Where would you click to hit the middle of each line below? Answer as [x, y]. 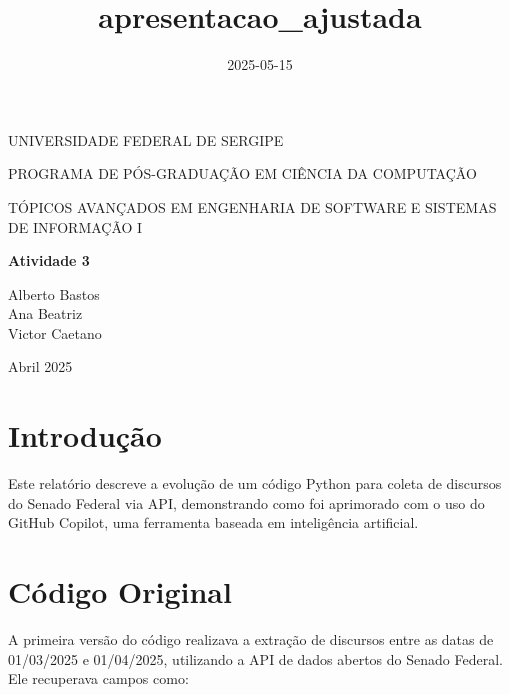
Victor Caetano [55, 332]
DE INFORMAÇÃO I [75, 226]
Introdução [85, 435]
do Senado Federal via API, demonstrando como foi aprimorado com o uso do [246, 502]
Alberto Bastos [54, 293]
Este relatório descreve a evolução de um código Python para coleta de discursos [255, 483]
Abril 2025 [40, 366]
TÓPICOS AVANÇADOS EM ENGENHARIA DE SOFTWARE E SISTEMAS [252, 206]
